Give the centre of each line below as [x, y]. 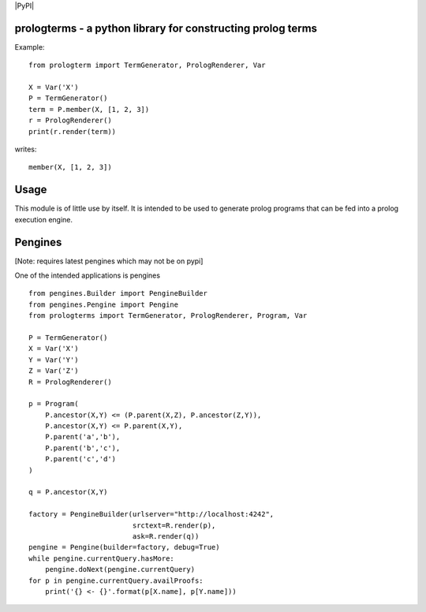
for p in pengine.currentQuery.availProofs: [116, 580]
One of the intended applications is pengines [88, 275]
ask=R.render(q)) [166, 536]
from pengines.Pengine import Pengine [104, 304]
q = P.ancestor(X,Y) [68, 492]
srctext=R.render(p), [174, 525]
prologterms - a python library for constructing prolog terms [166, 28]
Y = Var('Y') [54, 360]
